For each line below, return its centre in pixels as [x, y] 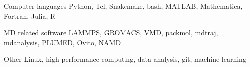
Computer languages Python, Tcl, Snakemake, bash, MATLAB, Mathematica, [123, 6]
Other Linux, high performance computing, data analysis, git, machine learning [125, 59]
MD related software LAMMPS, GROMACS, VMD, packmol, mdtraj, [111, 33]
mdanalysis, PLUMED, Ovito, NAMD [62, 42]
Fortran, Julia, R [30, 16]
